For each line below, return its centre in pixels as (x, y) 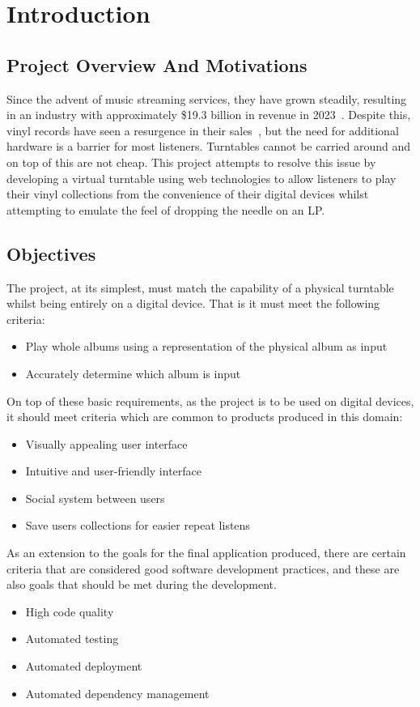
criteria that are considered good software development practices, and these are (203, 568)
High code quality (70, 611)
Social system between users (95, 498)
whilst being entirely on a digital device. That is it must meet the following (193, 303)
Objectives (51, 253)
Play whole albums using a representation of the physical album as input (206, 346)
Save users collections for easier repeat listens (138, 525)
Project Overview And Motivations (157, 64)
